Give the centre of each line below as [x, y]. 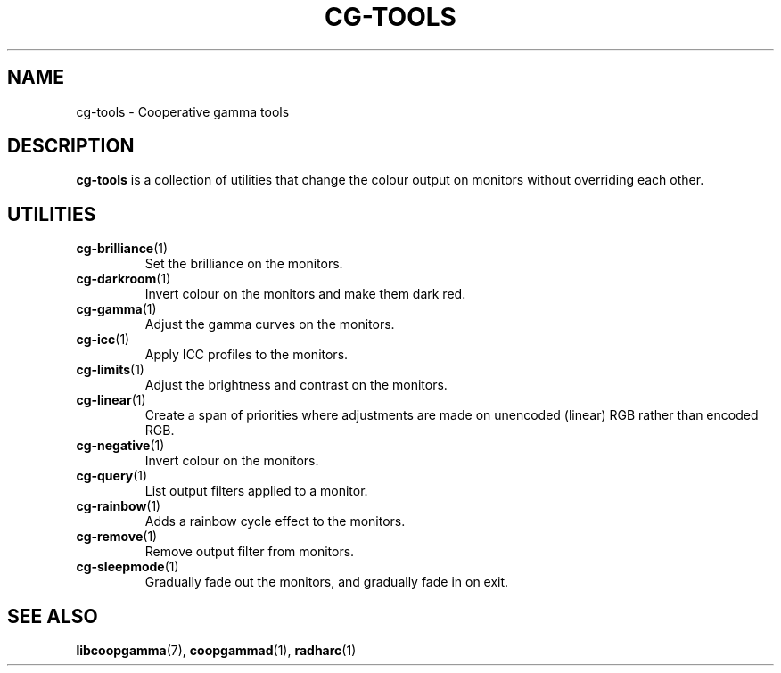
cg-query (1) [112, 476]
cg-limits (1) [110, 370]
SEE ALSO [53, 616]
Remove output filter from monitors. [250, 552]
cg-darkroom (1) [123, 279]
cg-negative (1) [120, 446]
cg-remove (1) [117, 537]
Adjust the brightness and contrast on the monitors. [296, 385]
